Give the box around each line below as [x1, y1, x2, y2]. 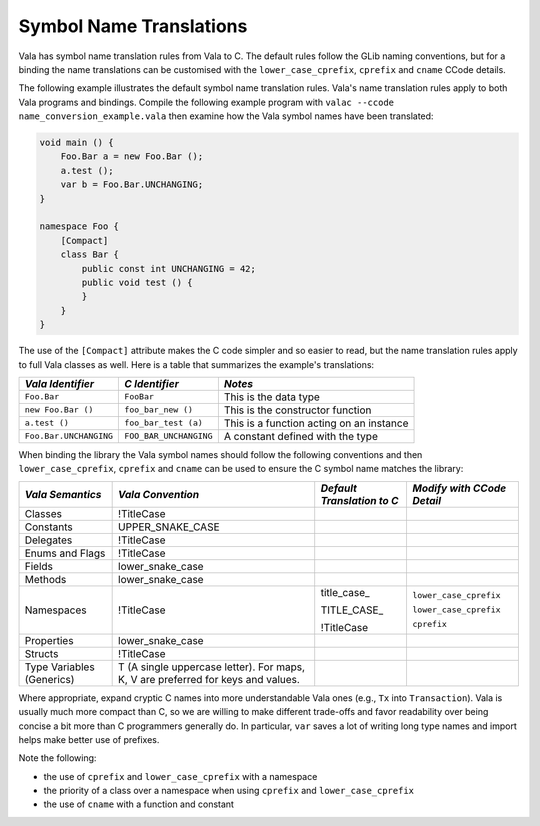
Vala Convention [118, 487, 200, 501]
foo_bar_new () [124, 405, 194, 415]
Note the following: [18, 752, 97, 764]
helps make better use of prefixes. [18, 733, 160, 745]
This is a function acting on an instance [223, 416, 409, 430]
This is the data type [223, 390, 320, 404]
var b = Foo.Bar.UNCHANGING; [60, 179, 204, 190]
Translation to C [320, 493, 399, 507]
